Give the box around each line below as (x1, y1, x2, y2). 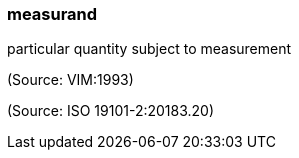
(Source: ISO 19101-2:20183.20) (7, 102, 215, 120)
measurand (7, 4, 98, 24)
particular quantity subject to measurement (7, 40, 292, 58)
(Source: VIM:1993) (7, 71, 134, 89)
